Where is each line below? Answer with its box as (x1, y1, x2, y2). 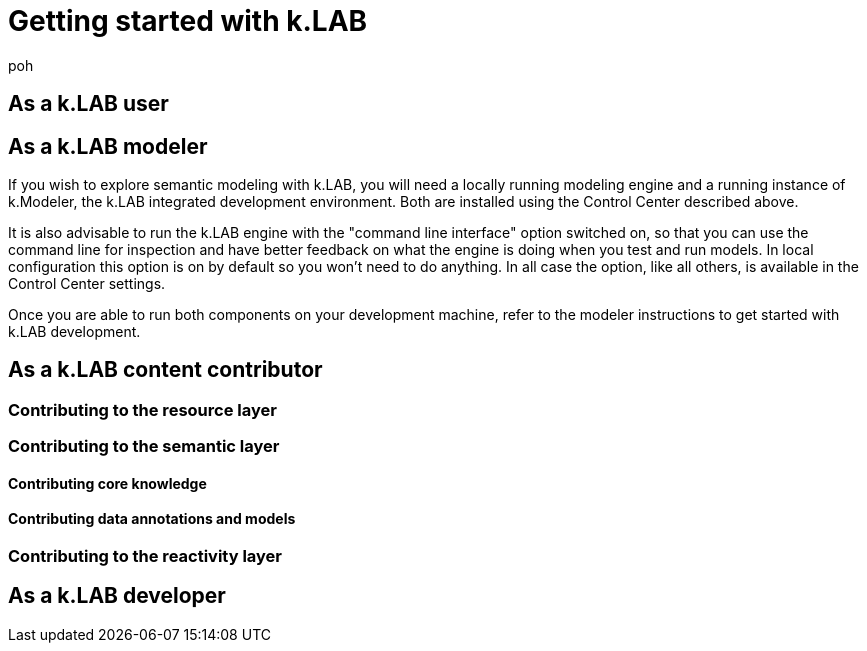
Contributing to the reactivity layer (8, 546, 283, 567)
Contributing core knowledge (8, 474, 207, 492)
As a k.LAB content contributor (8, 357, 323, 383)
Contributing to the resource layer (8, 399, 277, 420)
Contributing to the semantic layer (8, 436, 280, 457)
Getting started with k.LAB (8, 4, 368, 38)
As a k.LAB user (8, 91, 169, 117)
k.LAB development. (8, 323, 141, 341)
